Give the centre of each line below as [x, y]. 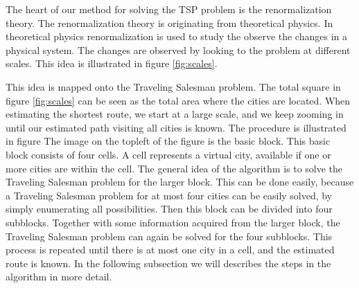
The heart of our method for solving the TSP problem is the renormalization [169, 9]
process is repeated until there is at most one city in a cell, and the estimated [170, 250]
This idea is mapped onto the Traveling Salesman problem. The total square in [173, 86]
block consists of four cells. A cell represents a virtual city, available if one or [168, 154]
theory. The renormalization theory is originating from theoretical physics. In [169, 22]
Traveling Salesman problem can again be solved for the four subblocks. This [169, 236]
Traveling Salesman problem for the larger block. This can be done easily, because [180, 182]
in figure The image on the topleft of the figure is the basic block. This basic [168, 141]
